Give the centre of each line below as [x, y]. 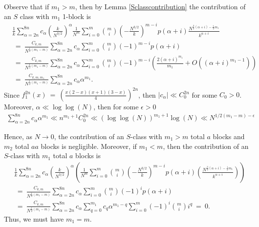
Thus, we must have [34, 218]
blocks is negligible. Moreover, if [89, 146]
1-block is [77, 16]
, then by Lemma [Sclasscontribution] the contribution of [160, 6]
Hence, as [18, 136]
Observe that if [27, 6]
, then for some [116, 106]
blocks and [229, 136]
